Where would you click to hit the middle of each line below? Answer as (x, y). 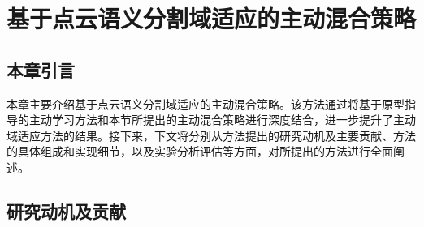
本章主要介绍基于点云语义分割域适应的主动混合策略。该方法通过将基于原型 (206, 103)
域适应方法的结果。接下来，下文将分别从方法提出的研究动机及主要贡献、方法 (211, 135)
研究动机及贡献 (66, 210)
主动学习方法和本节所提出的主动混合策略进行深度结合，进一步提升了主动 (222, 120)
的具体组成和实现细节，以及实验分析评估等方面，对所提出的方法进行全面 (200, 151)
